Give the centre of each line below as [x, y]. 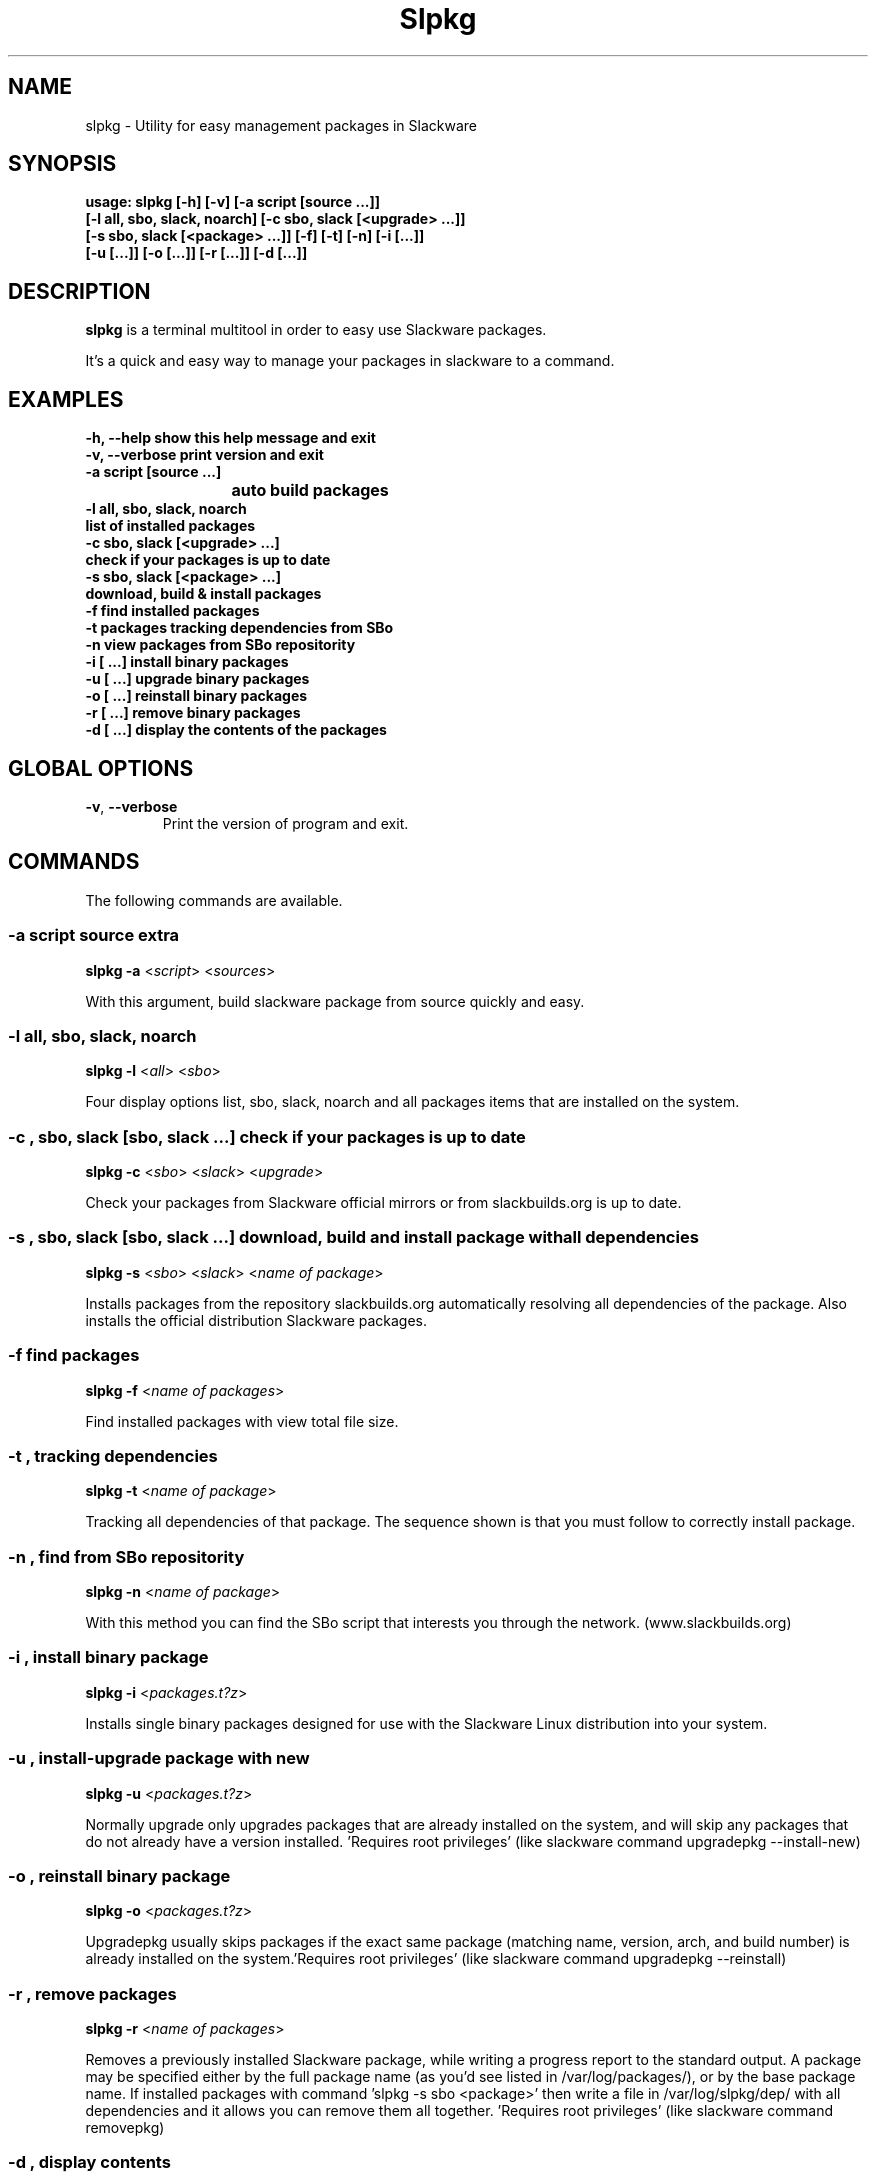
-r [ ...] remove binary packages [193, 713]
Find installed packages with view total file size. [242, 1421]
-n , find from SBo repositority [126, 1556]
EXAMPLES [66, 399]
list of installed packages [170, 526]
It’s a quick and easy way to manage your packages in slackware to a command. [350, 361]
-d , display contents [89, 2162]
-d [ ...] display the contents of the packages [236, 730]
